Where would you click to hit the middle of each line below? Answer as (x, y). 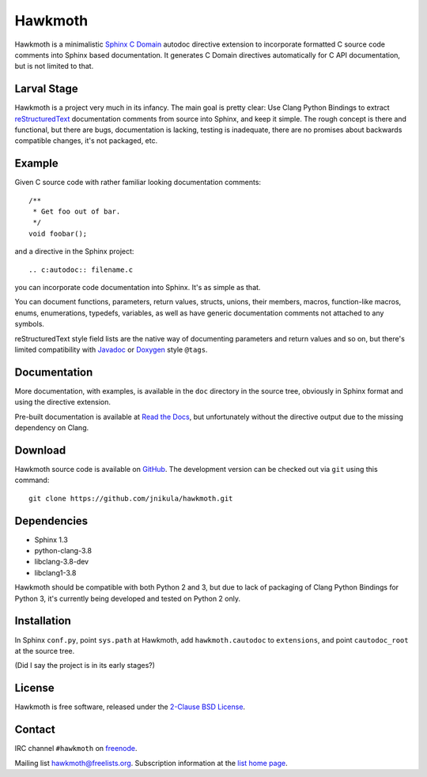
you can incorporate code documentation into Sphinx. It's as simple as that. (138, 288)
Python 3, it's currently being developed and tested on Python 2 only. (128, 598)
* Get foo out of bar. (77, 212)
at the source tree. (45, 651)
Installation (43, 621)
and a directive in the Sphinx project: (74, 251)
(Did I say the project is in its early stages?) (85, 666)
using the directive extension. (62, 402)
